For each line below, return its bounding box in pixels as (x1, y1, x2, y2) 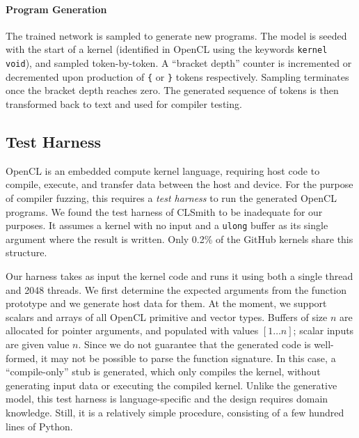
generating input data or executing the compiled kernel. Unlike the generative (6, 377, 337, 392)
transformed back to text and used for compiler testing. (6, 96, 242, 111)
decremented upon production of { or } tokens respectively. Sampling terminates (6, 69, 349, 84)
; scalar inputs (293, 323, 354, 338)
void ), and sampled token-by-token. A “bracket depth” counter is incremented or (6, 56, 352, 70)
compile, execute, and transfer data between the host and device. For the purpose (6, 177, 353, 191)
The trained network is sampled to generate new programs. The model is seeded (6, 28, 347, 42)
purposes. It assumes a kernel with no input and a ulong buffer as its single (6, 218, 328, 233)
